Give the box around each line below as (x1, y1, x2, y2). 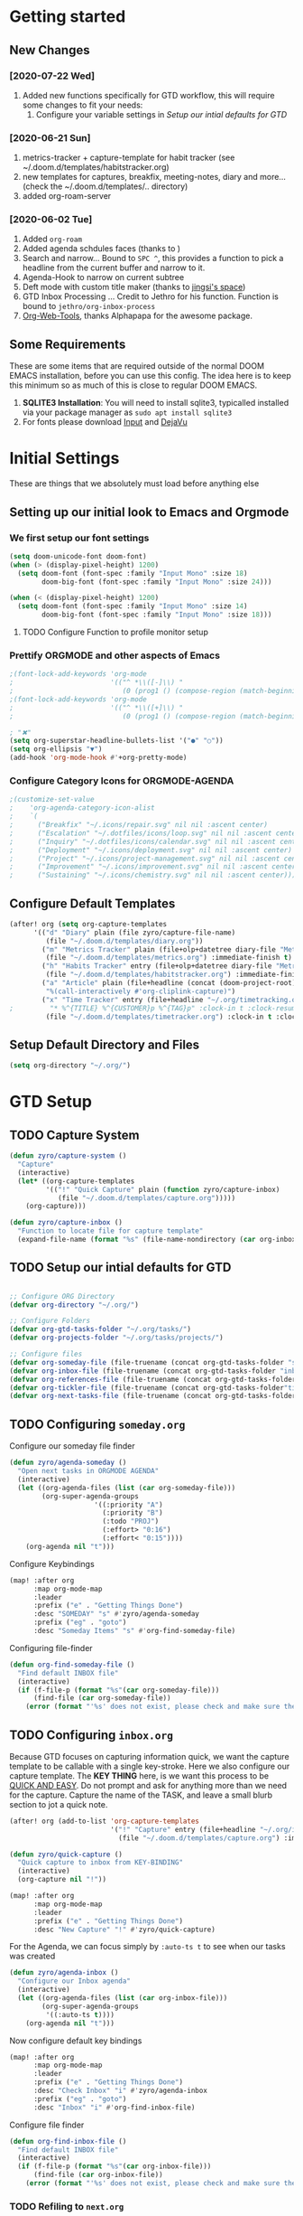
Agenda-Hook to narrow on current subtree (22, 272, 185, 283)
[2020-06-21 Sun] (9, 131, 91, 144)
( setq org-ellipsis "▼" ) (9, 745, 103, 754)
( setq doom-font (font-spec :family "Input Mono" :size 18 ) (17, 568, 248, 577)
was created (9, 1950, 56, 1962)
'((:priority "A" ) (94, 1500, 164, 1509)
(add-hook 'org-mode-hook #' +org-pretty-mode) (9, 753, 188, 763)
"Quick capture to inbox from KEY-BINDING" (17, 1858, 183, 1867)
